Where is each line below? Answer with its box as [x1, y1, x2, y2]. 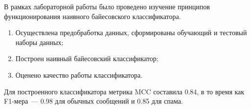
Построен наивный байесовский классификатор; [15, 53, 159, 64]
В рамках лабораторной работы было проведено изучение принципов [4, 1, 210, 11]
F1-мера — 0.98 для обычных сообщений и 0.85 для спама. [4, 96, 183, 106]
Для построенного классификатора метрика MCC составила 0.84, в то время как [4, 86, 245, 96]
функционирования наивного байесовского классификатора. [4, 11, 181, 21]
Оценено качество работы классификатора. [15, 69, 143, 80]
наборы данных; [15, 37, 64, 47]
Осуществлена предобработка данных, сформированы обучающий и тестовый [15, 27, 247, 38]
